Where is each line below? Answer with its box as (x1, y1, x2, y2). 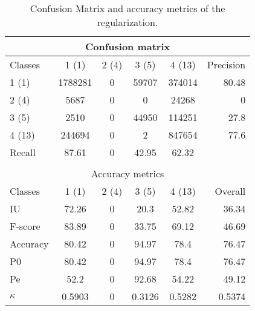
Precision (207, 57, 246, 71)
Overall (215, 184, 246, 198)
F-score (10, 219, 40, 233)
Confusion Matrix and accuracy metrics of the (30, 1, 225, 15)
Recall (10, 145, 36, 159)
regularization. (97, 15, 158, 29)
